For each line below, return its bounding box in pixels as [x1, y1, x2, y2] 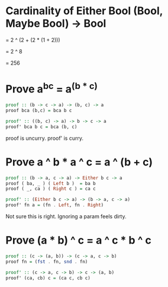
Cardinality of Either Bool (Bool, [5, 4, 163, 18]
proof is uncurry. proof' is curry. [5, 135, 84, 142]
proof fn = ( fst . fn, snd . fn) [5, 259, 88, 264]
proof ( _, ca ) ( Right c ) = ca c [5, 186, 96, 192]
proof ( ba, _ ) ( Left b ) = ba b [5, 180, 96, 186]
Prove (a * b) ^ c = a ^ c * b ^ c [5, 234, 151, 247]
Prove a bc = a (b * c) [5, 80, 98, 96]
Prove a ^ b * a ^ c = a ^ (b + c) [5, 155, 153, 168]
